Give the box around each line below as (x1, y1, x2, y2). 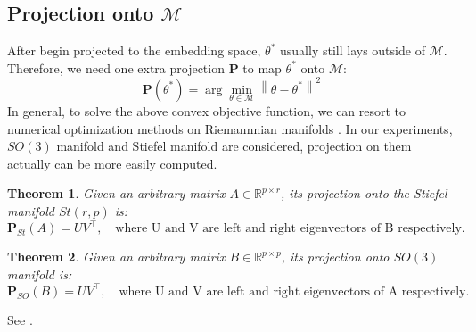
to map (242, 58, 282, 77)
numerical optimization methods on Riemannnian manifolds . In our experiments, (7, 119, 453, 137)
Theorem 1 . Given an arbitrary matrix (7, 184, 226, 203)
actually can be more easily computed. (7, 154, 217, 172)
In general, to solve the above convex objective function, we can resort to (7, 101, 406, 120)
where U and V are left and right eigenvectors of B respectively (115, 222, 462, 236)
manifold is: (7, 264, 72, 283)
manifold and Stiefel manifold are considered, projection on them (56, 137, 412, 155)
